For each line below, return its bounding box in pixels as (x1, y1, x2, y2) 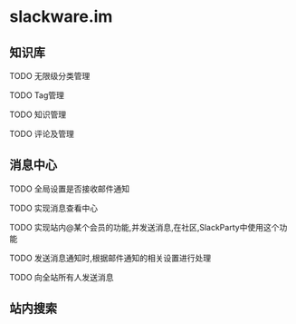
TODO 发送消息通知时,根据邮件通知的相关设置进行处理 (9, 252, 212, 263)
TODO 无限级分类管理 (9, 71, 91, 81)
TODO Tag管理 (9, 90, 65, 101)
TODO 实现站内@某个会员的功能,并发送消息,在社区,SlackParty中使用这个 (9, 221, 280, 232)
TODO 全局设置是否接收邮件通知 (9, 183, 130, 194)
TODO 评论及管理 (9, 129, 75, 139)
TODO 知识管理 (9, 109, 67, 120)
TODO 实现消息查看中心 (9, 202, 99, 213)
